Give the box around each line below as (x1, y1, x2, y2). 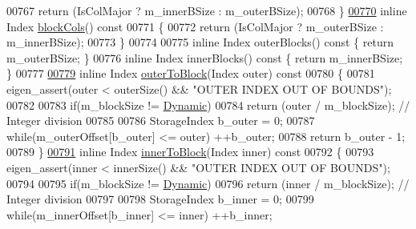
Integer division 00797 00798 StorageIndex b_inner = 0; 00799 (6, 191, 314, 207)
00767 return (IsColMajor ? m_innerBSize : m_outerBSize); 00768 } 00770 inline (6, 2, 407, 18)
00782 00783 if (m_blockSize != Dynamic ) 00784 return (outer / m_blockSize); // (6, 96, 410, 113)
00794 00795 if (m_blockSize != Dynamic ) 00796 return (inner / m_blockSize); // (6, 175, 410, 191)
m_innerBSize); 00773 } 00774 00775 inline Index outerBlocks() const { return (6, 34, 394, 50)
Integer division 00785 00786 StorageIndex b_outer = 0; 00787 (6, 112, 315, 129)
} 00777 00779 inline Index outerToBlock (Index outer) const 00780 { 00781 (6, 65, 375, 82)
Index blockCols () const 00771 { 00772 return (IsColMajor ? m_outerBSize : (6, 18, 384, 34)
